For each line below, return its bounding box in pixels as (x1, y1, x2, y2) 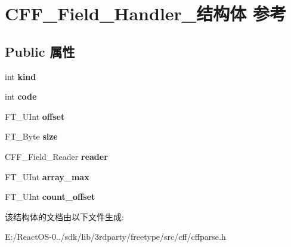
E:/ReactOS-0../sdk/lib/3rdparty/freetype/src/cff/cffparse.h (5, 230, 226, 243)
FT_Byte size (5, 130, 58, 143)
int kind (5, 70, 36, 82)
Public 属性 (5, 42, 75, 60)
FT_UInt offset (5, 110, 65, 122)
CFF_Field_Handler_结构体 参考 (5, 1, 286, 26)
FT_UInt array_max (5, 170, 89, 183)
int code (5, 90, 37, 103)
